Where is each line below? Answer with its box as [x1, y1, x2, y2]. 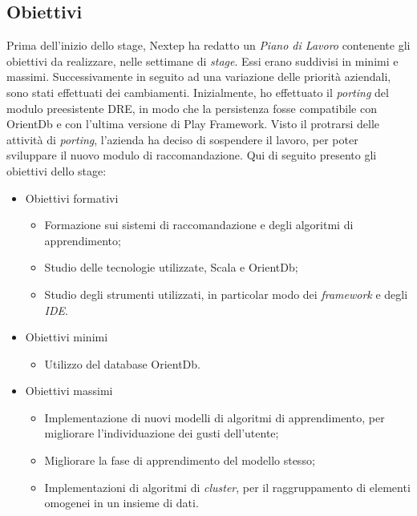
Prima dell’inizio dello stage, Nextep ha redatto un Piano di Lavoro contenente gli [6, 37, 411, 54]
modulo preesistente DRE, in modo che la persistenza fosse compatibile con [6, 99, 377, 116]
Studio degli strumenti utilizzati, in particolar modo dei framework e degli [44, 285, 408, 302]
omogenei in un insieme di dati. [44, 494, 199, 511]
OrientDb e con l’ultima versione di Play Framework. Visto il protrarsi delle [6, 115, 380, 132]
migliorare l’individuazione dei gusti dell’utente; [44, 425, 279, 441]
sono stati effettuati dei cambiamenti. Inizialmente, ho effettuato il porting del [6, 83, 389, 100]
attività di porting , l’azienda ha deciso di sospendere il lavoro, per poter [6, 131, 358, 147]
